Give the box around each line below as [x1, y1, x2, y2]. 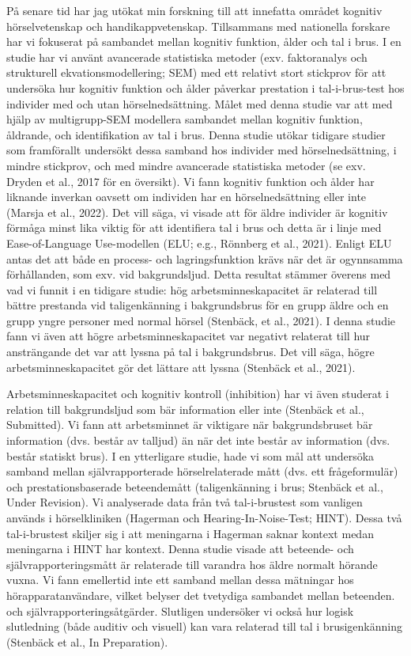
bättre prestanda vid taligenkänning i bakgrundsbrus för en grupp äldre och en [6, 297, 389, 313]
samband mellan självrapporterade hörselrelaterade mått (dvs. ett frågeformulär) [6, 463, 398, 480]
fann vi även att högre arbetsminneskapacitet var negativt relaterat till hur [6, 328, 371, 344]
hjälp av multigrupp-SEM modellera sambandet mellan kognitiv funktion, [6, 111, 363, 127]
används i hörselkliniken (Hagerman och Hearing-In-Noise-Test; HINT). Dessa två [6, 510, 402, 525]
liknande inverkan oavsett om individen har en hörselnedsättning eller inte [6, 188, 367, 205]
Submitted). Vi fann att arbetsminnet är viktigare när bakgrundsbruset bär [6, 416, 373, 433]
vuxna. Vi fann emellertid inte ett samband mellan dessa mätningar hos [6, 571, 354, 588]
